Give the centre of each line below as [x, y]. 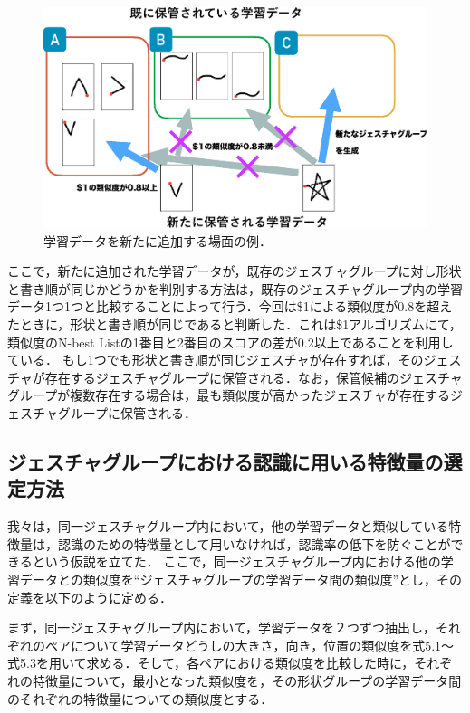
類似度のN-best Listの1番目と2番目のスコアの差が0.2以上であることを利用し [230, 342]
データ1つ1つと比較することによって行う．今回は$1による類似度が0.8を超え [230, 306]
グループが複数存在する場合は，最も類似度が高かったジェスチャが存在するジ [235, 395]
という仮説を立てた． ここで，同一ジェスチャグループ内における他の [236, 561]
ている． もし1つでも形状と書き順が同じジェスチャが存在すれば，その [216, 360]
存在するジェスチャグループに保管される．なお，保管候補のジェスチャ [254, 377]
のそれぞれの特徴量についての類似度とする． [140, 698]
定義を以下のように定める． [90, 597]
